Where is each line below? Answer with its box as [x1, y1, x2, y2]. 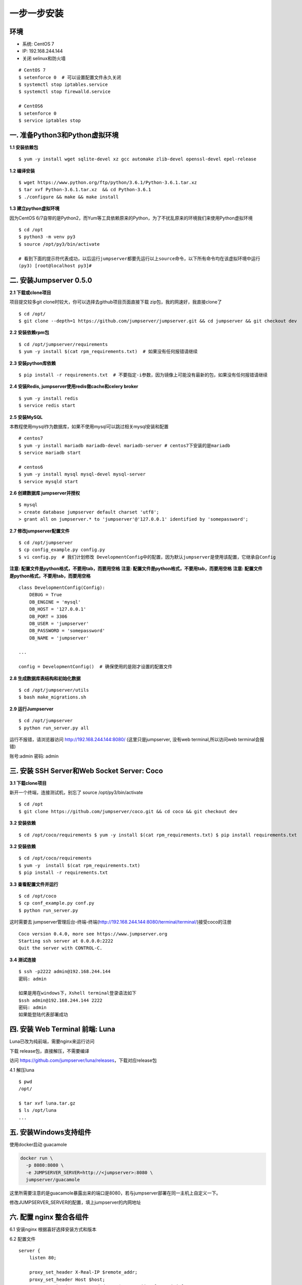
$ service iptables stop [18, 117, 81, 123]
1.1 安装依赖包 [9, 144, 38, 150]
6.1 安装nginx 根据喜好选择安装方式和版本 [9, 1226, 97, 1233]
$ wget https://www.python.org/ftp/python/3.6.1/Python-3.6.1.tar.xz [18, 180, 197, 186]
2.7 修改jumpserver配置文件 [9, 527, 70, 534]
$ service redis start [18, 402, 76, 409]
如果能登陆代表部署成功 [18, 1012, 68, 1018]
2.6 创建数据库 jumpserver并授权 [9, 490, 80, 496]
